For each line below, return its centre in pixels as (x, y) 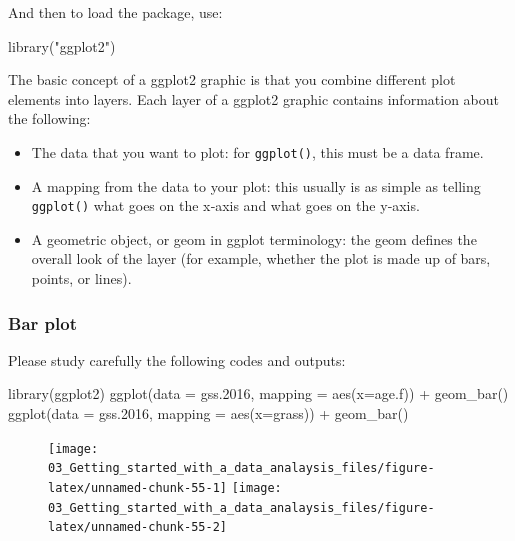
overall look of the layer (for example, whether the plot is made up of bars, (261, 258)
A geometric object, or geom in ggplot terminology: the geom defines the (254, 238)
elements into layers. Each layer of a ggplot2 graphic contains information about (253, 98)
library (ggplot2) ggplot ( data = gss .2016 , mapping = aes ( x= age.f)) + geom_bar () (258, 393)
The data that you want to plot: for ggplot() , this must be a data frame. (257, 151)
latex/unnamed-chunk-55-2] (137, 527)
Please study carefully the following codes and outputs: (177, 359)
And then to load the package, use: (115, 12)
